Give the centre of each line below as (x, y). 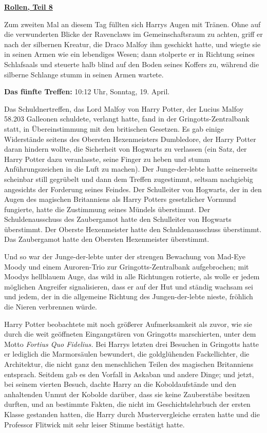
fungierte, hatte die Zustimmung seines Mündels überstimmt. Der (107, 209)
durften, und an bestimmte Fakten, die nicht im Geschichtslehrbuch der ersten (127, 404)
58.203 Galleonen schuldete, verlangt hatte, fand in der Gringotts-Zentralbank (127, 119)
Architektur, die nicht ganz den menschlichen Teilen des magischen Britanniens (129, 364)
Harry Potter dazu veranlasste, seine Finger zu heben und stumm (107, 159)
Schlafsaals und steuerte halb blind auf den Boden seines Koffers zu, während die (132, 64)
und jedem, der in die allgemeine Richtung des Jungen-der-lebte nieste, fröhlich (129, 296)
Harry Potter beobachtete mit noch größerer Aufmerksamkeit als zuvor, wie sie (128, 324)
